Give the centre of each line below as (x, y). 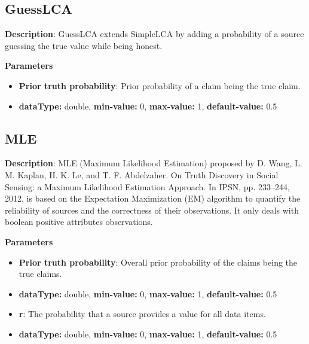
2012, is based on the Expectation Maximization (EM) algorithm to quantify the (153, 198)
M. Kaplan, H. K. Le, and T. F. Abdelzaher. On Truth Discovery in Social (142, 174)
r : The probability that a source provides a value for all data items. (142, 314)
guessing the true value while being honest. (84, 45)
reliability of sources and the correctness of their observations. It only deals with (152, 210)
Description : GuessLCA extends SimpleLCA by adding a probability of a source (154, 34)
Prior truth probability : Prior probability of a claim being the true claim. (160, 85)
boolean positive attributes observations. (79, 222)
